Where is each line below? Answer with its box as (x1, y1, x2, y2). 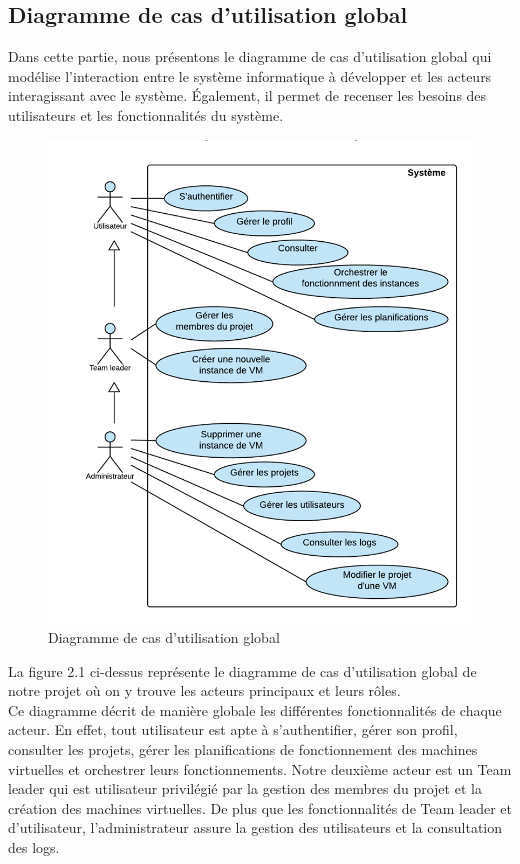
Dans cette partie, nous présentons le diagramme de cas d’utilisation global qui (8, 46, 492, 67)
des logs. (8, 836, 60, 857)
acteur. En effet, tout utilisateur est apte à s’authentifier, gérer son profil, (8, 719, 458, 740)
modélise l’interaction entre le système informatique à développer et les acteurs (8, 65, 492, 86)
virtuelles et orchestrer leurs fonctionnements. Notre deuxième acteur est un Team (8, 758, 512, 779)
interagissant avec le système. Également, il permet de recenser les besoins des (8, 85, 487, 106)
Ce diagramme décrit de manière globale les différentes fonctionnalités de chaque (8, 699, 502, 720)
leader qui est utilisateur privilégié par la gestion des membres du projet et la (8, 778, 482, 799)
